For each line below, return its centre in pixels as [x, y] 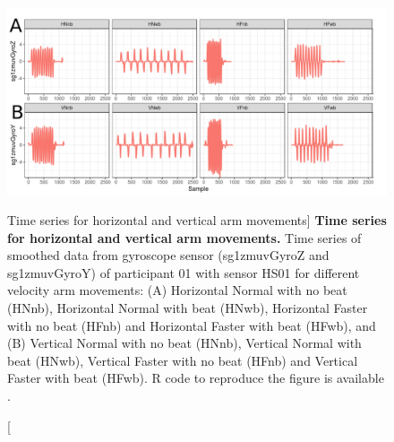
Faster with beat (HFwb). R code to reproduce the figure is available [196, 378]
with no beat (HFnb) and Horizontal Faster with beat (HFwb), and [192, 325]
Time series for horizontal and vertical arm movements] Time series [197, 220]
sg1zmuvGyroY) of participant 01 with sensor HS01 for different [184, 272]
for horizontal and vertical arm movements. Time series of [184, 237]
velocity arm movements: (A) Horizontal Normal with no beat [177, 290]
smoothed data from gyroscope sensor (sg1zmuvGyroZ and [168, 255]
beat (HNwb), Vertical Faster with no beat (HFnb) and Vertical [183, 360]
